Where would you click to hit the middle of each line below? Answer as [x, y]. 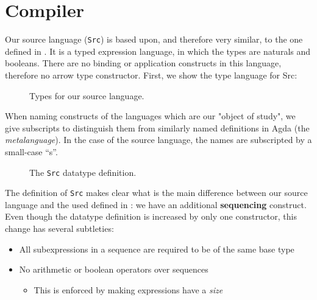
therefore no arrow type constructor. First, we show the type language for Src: [151, 75]
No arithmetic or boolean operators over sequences [114, 269]
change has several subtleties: [59, 228]
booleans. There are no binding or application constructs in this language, [143, 63]
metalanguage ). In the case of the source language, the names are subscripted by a [158, 140]
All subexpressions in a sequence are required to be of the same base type [157, 249]
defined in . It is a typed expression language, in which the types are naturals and [158, 51]
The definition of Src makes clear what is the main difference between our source [156, 193]
